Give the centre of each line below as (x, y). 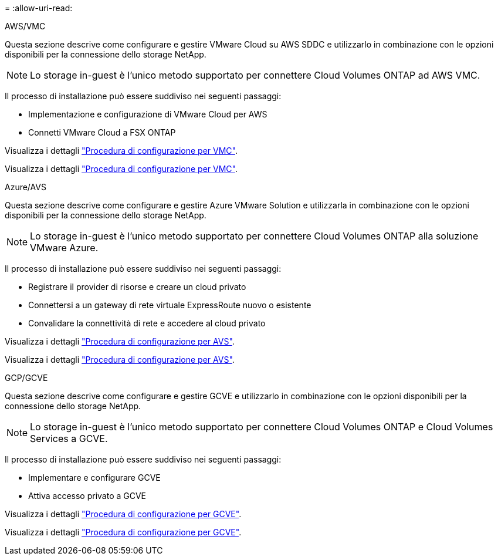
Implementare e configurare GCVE (94, 478)
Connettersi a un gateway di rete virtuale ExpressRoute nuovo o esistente (170, 305)
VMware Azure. (64, 248)
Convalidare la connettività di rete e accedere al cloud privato (147, 323)
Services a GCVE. (69, 438)
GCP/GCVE (26, 378)
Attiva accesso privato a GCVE (87, 496)
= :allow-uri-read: (39, 8)
